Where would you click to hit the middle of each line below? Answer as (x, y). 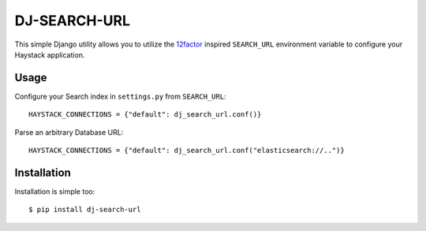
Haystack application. (50, 54)
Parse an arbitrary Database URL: (69, 132)
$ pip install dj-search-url (85, 210)
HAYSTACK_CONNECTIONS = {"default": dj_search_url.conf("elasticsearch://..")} (187, 151)
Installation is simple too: (55, 191)
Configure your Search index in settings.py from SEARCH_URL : (120, 96)
